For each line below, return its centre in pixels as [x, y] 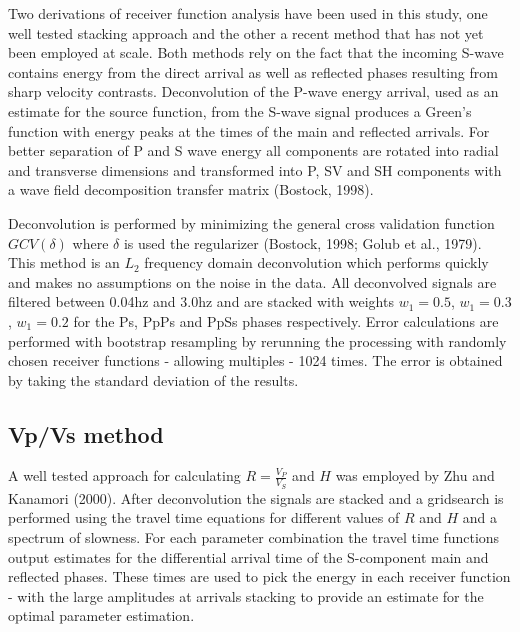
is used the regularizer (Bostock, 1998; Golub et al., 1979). [302, 242]
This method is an [64, 262]
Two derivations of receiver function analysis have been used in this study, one [248, 13]
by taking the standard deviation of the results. [153, 379]
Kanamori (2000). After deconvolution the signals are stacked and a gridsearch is [256, 497]
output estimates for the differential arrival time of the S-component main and [248, 556]
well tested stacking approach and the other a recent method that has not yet [246, 32]
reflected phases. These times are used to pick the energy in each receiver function [259, 576]
